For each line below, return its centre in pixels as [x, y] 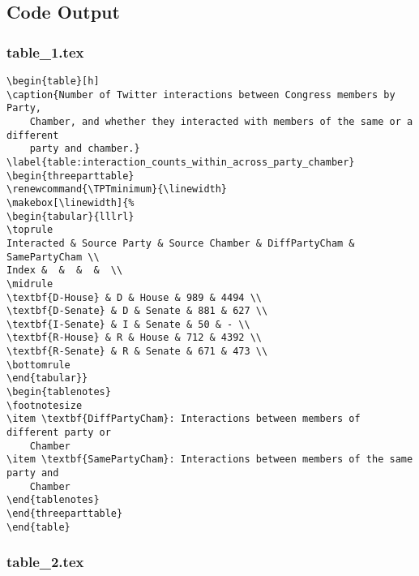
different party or [59, 433]
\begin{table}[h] [53, 81]
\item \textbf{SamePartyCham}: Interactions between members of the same [210, 460]
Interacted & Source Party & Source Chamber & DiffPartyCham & [181, 243]
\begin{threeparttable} [71, 176]
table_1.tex [45, 52]
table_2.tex [45, 562]
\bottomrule [38, 365]
